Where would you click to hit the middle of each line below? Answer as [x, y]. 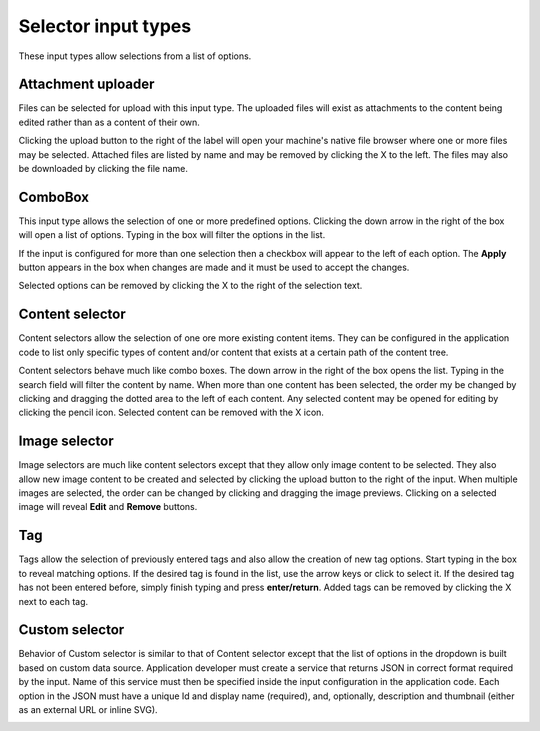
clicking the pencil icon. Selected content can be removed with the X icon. [171, 412]
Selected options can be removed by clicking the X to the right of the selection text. [190, 286]
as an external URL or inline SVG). [88, 709]
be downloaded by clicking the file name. [103, 169]
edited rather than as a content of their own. [109, 122]
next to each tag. [53, 601]
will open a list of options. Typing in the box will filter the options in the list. [172, 235]
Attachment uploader [86, 84]
